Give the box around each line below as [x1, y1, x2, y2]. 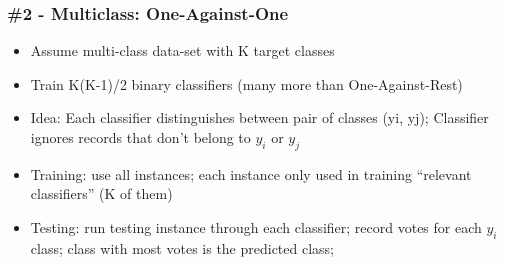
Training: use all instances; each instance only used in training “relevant [30, 163, 472, 184]
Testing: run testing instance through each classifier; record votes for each [30, 216, 482, 237]
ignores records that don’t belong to [30, 127, 251, 147]
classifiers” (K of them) [30, 183, 173, 204]
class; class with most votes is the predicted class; [30, 237, 335, 258]
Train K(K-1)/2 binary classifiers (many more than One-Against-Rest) [30, 73, 463, 94]
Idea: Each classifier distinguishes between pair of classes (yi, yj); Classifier [30, 107, 489, 128]
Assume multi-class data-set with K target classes [30, 40, 335, 61]
